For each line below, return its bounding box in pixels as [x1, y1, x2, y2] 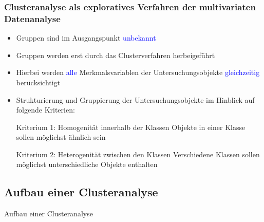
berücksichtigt [16, 77, 61, 87]
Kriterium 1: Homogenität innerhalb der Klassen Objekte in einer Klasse [16, 121, 246, 132]
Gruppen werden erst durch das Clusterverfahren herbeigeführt [16, 49, 215, 60]
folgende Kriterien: [16, 104, 75, 115]
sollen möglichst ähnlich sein [16, 132, 106, 142]
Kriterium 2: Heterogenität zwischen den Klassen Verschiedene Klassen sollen [16, 149, 260, 159]
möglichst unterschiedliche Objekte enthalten [16, 159, 158, 170]
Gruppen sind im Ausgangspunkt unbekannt [16, 32, 156, 43]
